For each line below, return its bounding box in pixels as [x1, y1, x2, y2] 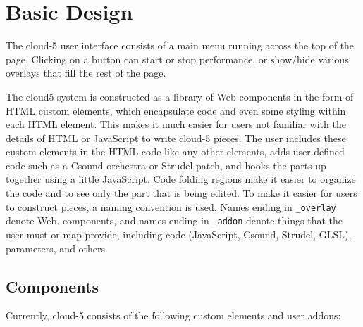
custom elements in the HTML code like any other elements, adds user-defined [6, 144, 345, 159]
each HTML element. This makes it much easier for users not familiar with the [6, 117, 346, 132]
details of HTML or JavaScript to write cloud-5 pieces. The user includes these [6, 130, 346, 145]
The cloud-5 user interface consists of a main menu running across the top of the [6, 38, 355, 53]
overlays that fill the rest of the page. [6, 65, 166, 80]
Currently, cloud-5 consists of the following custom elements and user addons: [6, 308, 341, 323]
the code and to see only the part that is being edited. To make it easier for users [6, 186, 357, 200]
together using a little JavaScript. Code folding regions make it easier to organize [6, 172, 356, 186]
